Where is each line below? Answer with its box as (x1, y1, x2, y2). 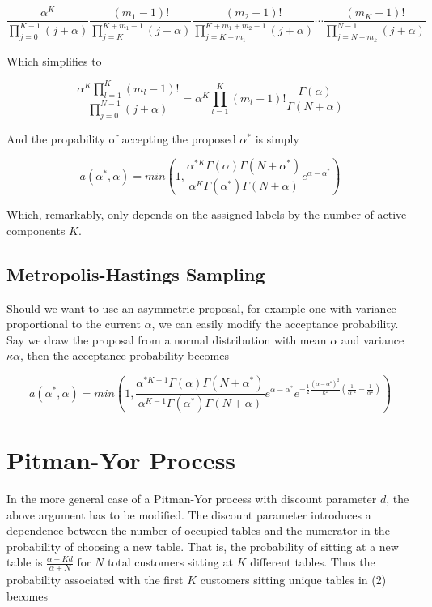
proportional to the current (6, 315, 141, 332)
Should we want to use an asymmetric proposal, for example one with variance (6, 299, 396, 316)
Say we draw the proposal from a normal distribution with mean (6, 331, 327, 348)
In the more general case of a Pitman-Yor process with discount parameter (6, 490, 377, 507)
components (6, 221, 66, 238)
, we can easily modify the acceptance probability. (151, 315, 399, 332)
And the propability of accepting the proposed (6, 130, 236, 147)
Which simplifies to (6, 52, 102, 69)
